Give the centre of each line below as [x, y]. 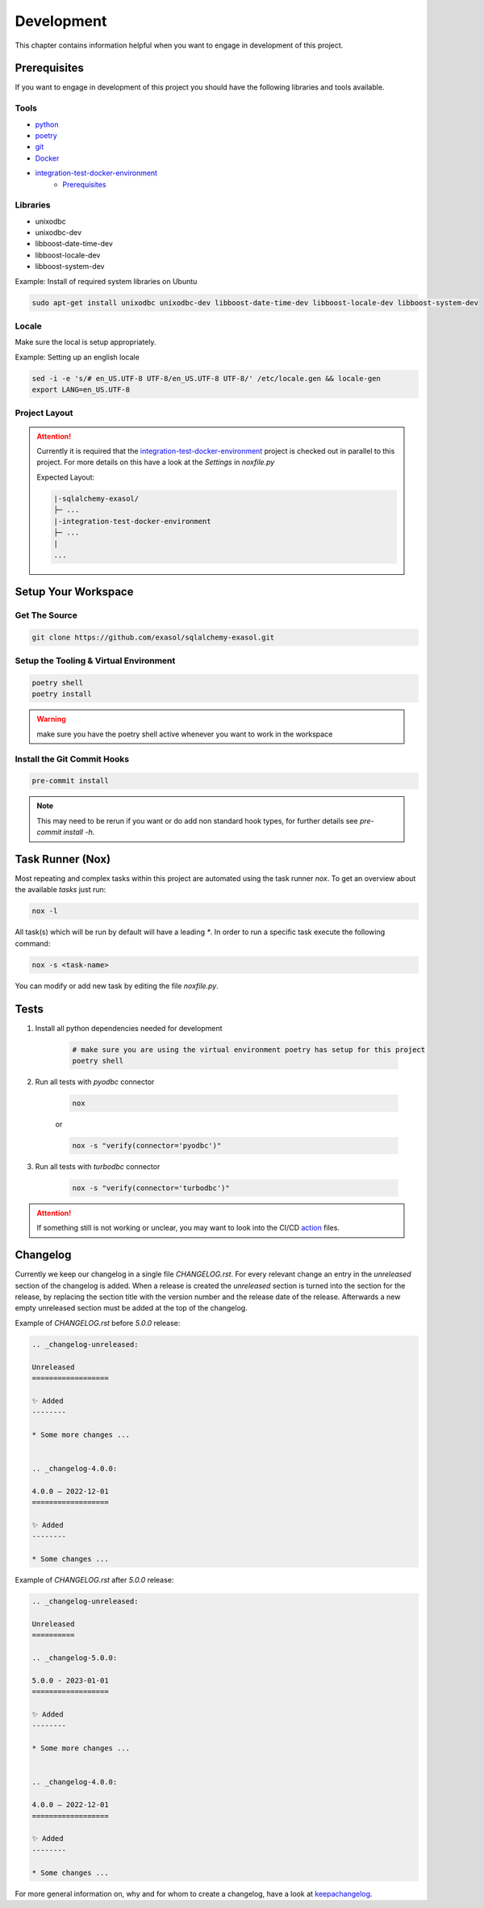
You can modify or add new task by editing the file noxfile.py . [117, 986]
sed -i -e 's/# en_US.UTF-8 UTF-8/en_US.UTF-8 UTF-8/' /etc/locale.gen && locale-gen [206, 378]
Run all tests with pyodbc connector [95, 1082]
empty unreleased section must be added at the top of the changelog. [131, 1308]
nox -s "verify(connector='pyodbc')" [147, 1145]
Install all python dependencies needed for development [129, 1028]
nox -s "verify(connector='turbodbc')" [151, 1188]
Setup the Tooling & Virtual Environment [95, 660]
